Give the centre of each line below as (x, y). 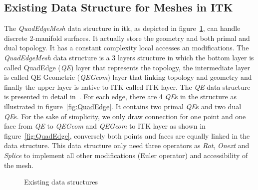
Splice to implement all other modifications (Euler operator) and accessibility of (126, 155)
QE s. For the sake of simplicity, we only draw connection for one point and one (125, 116)
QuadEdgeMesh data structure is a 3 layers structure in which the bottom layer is (129, 57)
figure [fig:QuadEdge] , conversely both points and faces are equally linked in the (127, 135)
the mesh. (19, 165)
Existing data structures (61, 182)
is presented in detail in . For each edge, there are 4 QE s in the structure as (120, 96)
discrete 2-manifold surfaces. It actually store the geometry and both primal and (127, 38)
